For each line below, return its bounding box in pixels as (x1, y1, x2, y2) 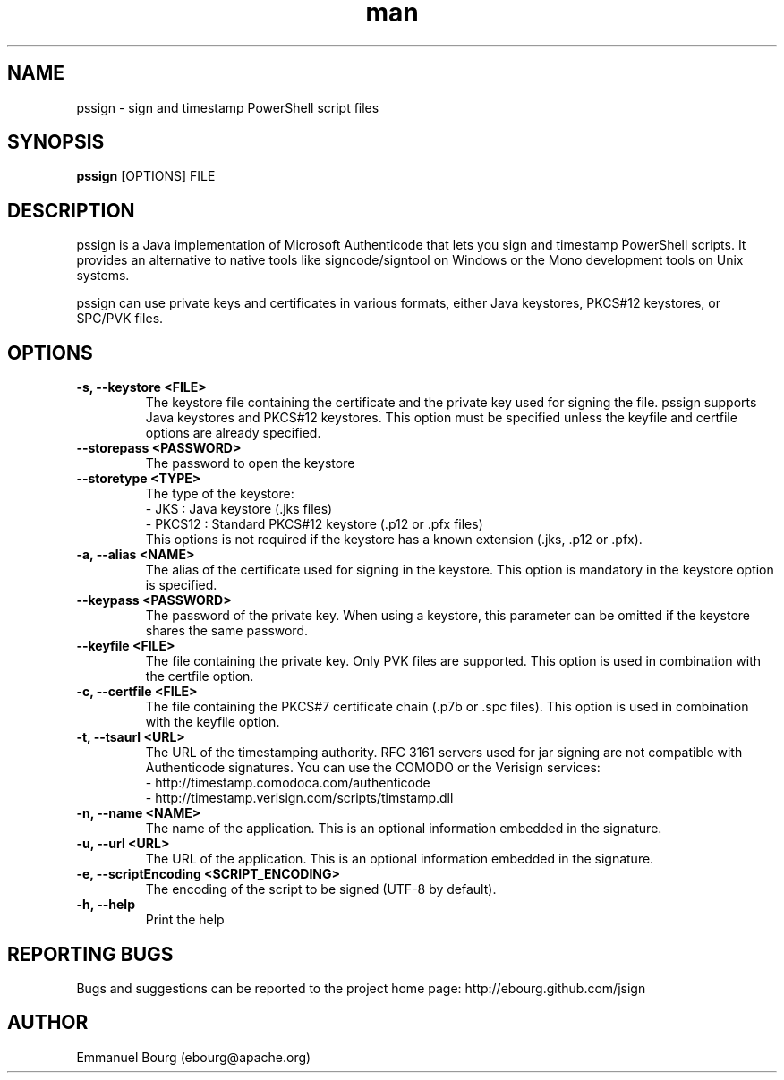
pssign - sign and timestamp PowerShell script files (76, 99, 379, 115)
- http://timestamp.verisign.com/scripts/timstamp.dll (145, 790, 454, 806)
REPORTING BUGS (7, 942, 174, 965)
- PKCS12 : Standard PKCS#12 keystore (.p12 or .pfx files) (145, 516, 483, 532)
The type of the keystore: (145, 486, 294, 502)
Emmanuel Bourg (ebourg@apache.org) (76, 1049, 311, 1065)
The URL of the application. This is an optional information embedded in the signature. (145, 851, 654, 867)
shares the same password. (145, 623, 309, 639)
